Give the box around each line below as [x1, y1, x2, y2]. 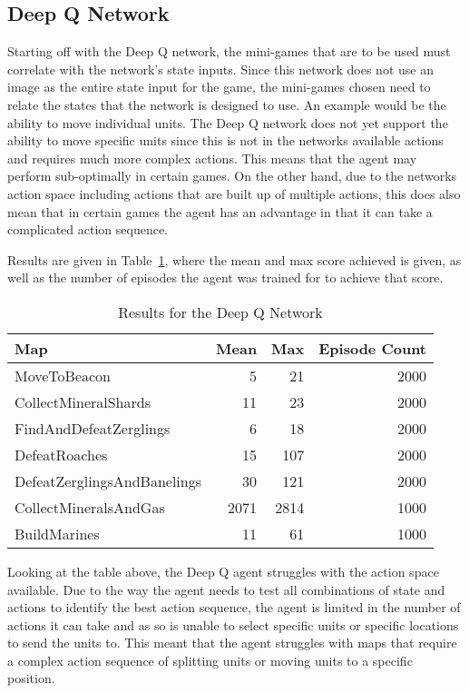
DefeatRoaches [15, 443, 108, 465]
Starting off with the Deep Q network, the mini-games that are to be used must [7, 42, 451, 61]
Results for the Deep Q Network [118, 301, 323, 322]
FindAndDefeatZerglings [15, 417, 171, 439]
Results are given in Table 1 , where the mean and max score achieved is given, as [7, 250, 462, 269]
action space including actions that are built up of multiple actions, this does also [7, 183, 461, 203]
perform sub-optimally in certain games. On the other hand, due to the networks [7, 166, 457, 185]
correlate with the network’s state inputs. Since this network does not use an [7, 59, 434, 78]
